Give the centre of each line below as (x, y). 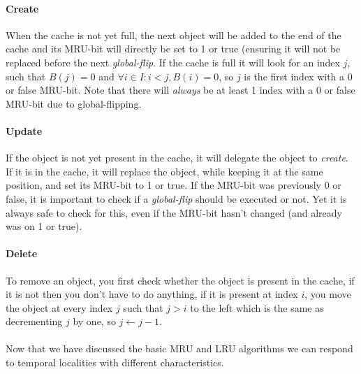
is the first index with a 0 (298, 76)
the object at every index (59, 307)
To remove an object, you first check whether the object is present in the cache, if (180, 280)
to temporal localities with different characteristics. (115, 362)
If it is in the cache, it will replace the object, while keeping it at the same (164, 171)
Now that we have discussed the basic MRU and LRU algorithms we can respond (179, 348)
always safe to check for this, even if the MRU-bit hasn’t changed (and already (174, 212)
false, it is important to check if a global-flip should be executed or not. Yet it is (176, 198)
